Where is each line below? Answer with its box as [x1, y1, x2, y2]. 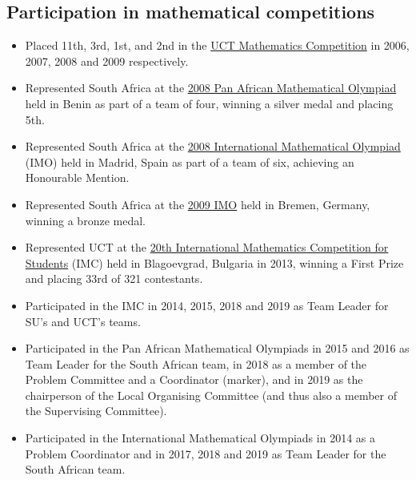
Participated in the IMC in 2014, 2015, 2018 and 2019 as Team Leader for [25, 296, 389, 313]
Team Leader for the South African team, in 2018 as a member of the [25, 355, 367, 372]
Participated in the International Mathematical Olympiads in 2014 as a [25, 430, 375, 446]
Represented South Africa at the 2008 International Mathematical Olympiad [25, 138, 401, 155]
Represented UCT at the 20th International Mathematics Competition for [25, 239, 389, 256]
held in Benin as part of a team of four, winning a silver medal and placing [25, 95, 394, 111]
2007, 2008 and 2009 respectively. [25, 52, 189, 69]
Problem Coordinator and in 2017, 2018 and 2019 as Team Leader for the [25, 445, 386, 462]
